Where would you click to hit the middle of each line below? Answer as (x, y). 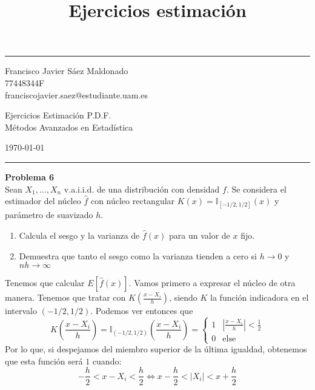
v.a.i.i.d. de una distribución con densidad (142, 189)
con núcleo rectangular (133, 201)
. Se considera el (256, 189)
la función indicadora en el (260, 297)
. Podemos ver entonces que (142, 311)
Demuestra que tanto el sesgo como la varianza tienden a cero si (138, 255)
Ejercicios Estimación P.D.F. (58, 115)
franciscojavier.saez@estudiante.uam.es (77, 94)
